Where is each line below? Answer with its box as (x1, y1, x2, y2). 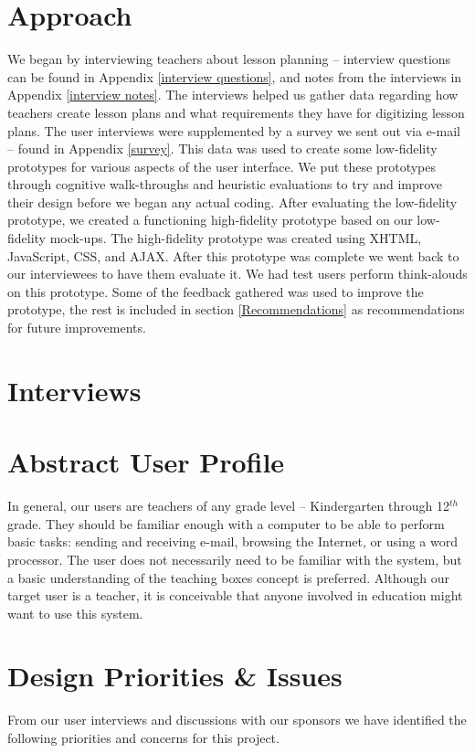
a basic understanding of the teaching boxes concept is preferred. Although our (7, 567, 449, 587)
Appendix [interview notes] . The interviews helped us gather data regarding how (7, 85, 459, 104)
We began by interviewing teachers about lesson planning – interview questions (7, 49, 451, 69)
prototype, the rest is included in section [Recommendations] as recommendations (7, 300, 465, 319)
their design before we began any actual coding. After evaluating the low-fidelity (7, 192, 458, 211)
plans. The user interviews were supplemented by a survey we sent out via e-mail (7, 121, 460, 140)
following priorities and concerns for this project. (7, 728, 280, 747)
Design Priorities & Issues (7, 657, 343, 695)
